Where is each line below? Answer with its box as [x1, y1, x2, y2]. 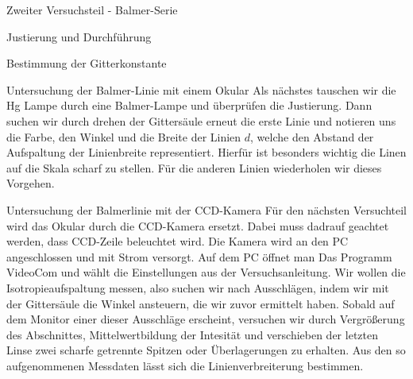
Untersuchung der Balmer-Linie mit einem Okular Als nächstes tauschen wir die [6, 81, 396, 98]
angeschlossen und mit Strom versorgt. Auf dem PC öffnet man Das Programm [6, 248, 392, 265]
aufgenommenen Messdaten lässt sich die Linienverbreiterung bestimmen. [6, 357, 364, 373]
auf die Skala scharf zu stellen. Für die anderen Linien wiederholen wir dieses [6, 159, 382, 176]
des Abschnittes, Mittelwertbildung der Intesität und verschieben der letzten [6, 326, 378, 342]
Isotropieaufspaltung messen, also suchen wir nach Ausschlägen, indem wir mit [6, 279, 389, 296]
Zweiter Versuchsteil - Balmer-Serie [6, 2, 178, 17]
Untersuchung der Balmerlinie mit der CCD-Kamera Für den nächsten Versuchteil [6, 201, 407, 218]
